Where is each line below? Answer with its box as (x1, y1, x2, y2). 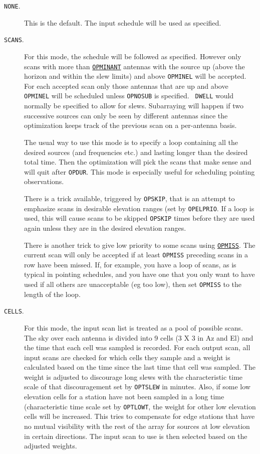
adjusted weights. (24, 440, 77, 451)
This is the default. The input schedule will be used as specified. (24, 17, 221, 28)
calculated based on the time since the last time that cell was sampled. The (24, 362, 255, 372)
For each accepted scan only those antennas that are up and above (24, 80, 228, 91)
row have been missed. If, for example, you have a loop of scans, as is (24, 259, 236, 269)
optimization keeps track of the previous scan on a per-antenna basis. (24, 120, 237, 130)
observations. (24, 176, 64, 187)
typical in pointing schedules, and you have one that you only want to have (24, 269, 255, 279)
